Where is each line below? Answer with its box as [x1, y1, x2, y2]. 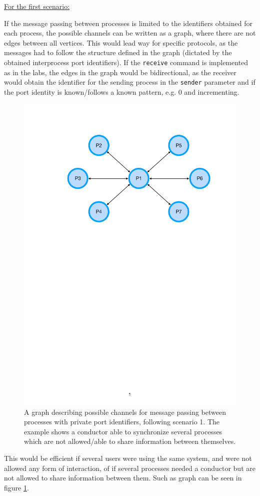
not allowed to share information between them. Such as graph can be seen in [4, 472, 242, 483]
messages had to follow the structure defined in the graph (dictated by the [4, 47, 232, 58]
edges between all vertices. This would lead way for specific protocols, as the [4, 37, 238, 48]
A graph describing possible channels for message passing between [24, 406, 226, 417]
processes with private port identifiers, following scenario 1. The [24, 416, 220, 427]
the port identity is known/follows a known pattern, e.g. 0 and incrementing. [4, 86, 239, 97]
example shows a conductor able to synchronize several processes [24, 426, 222, 436]
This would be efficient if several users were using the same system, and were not [4, 452, 252, 463]
